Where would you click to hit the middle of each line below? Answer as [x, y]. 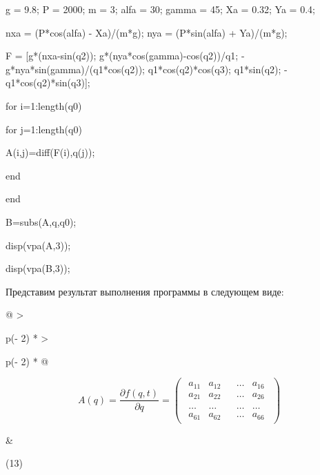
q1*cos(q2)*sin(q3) [45, 83]
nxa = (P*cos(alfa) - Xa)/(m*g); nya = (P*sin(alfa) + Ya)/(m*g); [147, 32]
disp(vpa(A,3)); [38, 245]
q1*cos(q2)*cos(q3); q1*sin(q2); [214, 69]
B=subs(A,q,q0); [41, 221]
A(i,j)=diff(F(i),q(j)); [50, 152]
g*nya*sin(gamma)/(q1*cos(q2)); [75, 69]
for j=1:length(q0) [44, 129]
